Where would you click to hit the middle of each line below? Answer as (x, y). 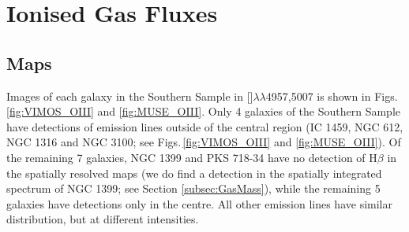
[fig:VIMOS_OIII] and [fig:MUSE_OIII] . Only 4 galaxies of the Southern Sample (203, 111)
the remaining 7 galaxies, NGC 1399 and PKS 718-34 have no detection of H (192, 157)
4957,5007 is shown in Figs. (332, 96)
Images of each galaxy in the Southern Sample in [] (130, 96)
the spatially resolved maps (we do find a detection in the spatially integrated (194, 173)
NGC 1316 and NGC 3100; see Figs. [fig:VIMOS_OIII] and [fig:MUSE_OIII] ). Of (204, 142)
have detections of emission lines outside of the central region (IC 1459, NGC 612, (205, 126)
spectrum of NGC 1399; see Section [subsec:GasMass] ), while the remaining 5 (193, 188)
